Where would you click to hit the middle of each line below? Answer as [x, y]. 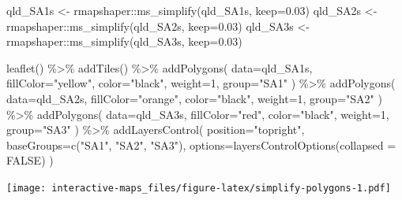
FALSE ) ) [30, 160]
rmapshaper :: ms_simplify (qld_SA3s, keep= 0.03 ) [124, 41]
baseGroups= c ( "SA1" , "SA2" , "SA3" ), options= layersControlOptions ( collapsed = [201, 144]
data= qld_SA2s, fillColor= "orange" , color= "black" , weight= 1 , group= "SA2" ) [194, 98]
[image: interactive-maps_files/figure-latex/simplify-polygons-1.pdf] [199, 188]
